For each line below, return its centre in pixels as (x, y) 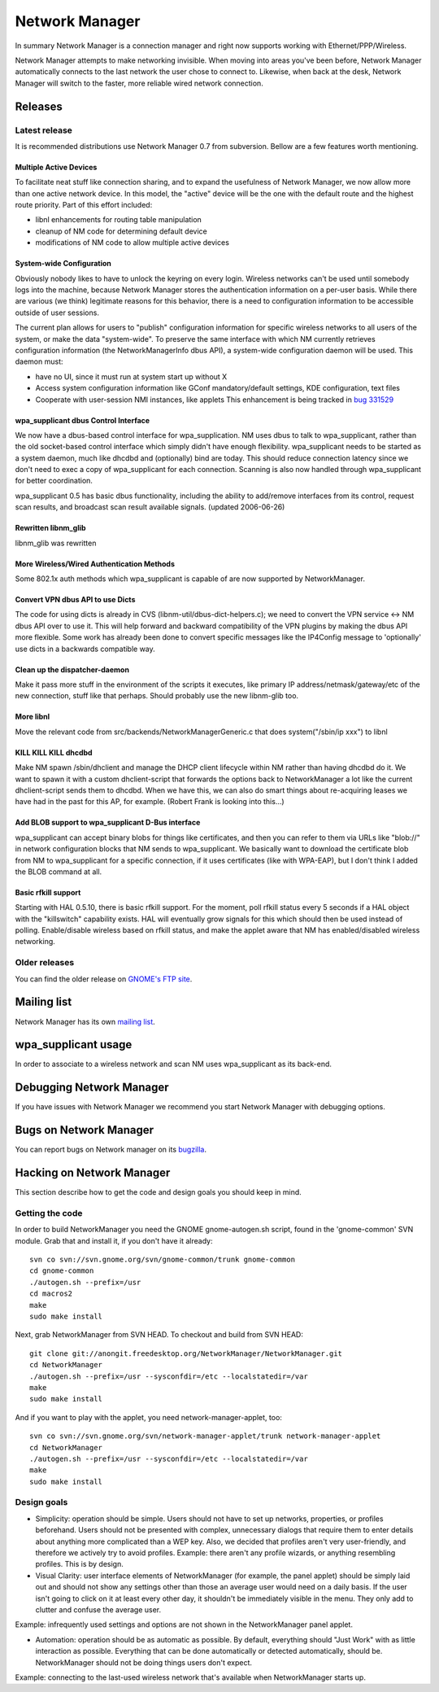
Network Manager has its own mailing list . (85, 1021)
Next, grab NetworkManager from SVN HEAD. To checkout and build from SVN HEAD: (159, 1335)
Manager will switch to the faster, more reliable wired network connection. (139, 83)
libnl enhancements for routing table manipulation (119, 220)
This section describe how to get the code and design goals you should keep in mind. (159, 1192)
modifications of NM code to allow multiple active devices (132, 243)
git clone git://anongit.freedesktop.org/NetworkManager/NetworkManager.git (186, 1353)
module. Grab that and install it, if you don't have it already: (114, 1240)
